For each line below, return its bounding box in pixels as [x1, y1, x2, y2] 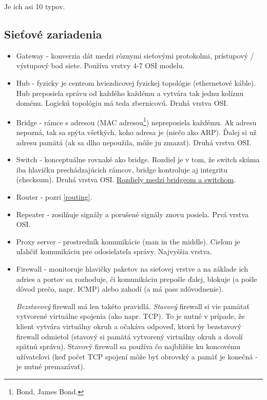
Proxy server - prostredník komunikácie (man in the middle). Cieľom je [16, 236, 240, 246]
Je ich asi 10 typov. [4, 1, 65, 11]
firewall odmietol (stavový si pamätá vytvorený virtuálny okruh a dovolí [16, 331, 243, 341]
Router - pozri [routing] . [16, 191, 92, 202]
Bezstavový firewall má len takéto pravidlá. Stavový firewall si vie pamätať [16, 300, 250, 311]
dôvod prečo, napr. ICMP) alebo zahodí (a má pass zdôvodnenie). [16, 283, 224, 294]
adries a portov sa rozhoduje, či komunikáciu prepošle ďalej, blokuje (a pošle [16, 273, 257, 284]
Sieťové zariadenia [4, 26, 102, 42]
